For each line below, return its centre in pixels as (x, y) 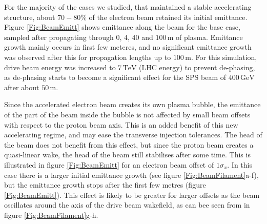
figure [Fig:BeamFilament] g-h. (51, 215)
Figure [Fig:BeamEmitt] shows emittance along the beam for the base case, (122, 27)
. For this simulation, (224, 57)
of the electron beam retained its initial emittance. (168, 17)
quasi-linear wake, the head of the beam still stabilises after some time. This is (127, 155)
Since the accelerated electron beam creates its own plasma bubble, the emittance (132, 104)
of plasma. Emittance (209, 37)
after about (22, 87)
